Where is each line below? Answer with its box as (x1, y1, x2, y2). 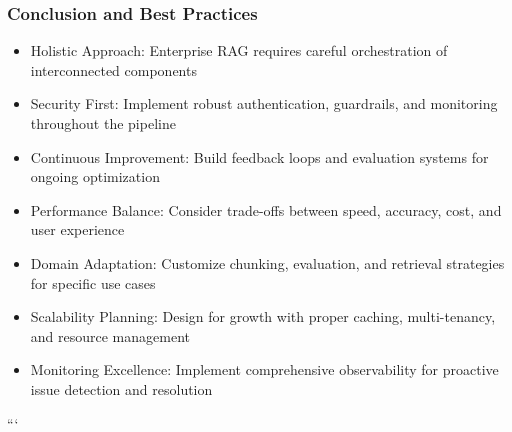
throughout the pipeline (30, 113, 176, 133)
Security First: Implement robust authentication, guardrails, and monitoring (30, 93, 498, 114)
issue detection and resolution (30, 378, 213, 399)
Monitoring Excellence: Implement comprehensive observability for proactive (30, 359, 499, 380)
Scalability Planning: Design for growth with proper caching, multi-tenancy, (30, 306, 496, 327)
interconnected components (30, 59, 197, 80)
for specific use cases (30, 272, 156, 293)
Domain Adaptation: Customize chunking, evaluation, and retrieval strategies (30, 252, 505, 273)
